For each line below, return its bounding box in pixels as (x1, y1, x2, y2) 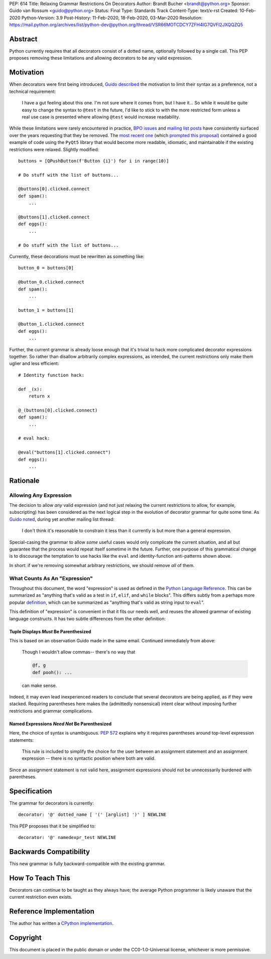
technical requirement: (9, 88, 56, 94)
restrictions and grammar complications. (9, 708, 93, 714)
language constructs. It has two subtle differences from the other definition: (9, 615, 166, 622)
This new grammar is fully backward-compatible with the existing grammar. (9, 861, 166, 867)
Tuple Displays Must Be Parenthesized (9, 628, 91, 634)
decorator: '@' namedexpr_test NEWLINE (18, 835, 116, 841)
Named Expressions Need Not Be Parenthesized (9, 721, 112, 727)
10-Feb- (239, 8, 256, 14)
